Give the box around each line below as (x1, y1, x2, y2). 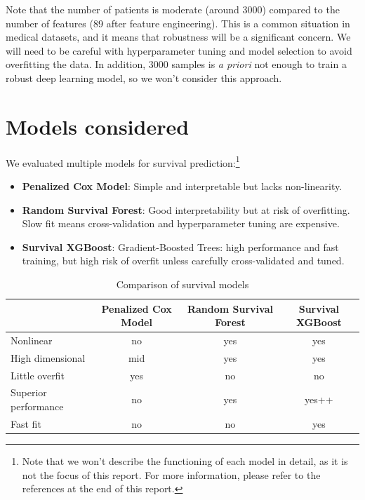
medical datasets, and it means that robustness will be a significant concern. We (6, 29, 351, 44)
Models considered (6, 112, 190, 140)
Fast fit (11, 416, 41, 431)
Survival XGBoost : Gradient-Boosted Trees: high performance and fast (22, 239, 339, 254)
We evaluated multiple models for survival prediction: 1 (6, 153, 240, 170)
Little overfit (11, 367, 65, 382)
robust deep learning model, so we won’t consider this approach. (6, 70, 282, 85)
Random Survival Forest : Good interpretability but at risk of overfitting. (22, 202, 350, 217)
